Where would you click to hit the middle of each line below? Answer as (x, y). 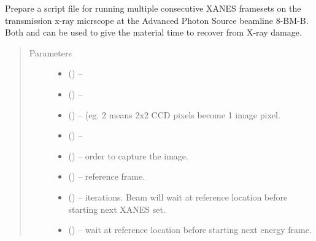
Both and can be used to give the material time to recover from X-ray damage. (153, 32)
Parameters (50, 52)
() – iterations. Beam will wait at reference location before (178, 197)
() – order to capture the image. (128, 155)
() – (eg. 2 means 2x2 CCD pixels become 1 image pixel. (174, 114)
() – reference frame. (107, 176)
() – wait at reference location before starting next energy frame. (190, 230)
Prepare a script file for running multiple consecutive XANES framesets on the (153, 8)
